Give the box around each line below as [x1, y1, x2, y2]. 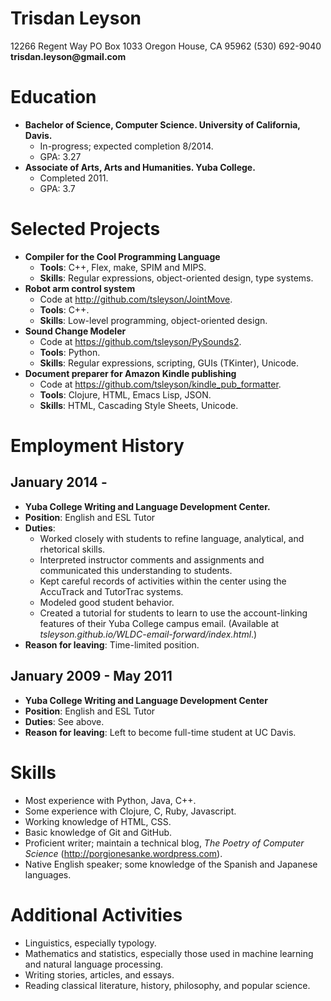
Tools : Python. [39, 346, 101, 358]
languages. [24, 868, 72, 881]
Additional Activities [10, 903, 183, 926]
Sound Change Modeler [24, 325, 127, 337]
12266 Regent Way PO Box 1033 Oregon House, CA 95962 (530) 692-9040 [10, 40, 322, 52]
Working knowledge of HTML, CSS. [24, 815, 172, 827]
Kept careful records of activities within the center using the [39, 575, 287, 587]
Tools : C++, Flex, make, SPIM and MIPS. [39, 261, 207, 273]
